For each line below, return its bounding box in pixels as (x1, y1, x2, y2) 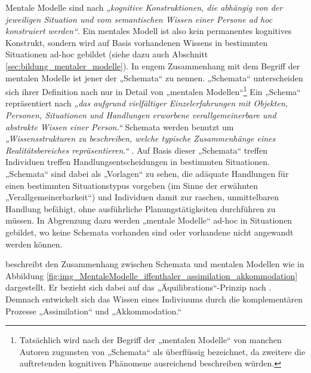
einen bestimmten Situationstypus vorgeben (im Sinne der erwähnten (5, 179, 258, 191)
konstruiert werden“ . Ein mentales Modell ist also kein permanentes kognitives (5, 25, 292, 37)
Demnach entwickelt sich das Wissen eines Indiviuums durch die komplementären (5, 292, 303, 305)
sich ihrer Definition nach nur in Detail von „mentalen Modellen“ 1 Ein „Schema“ (5, 84, 301, 97)
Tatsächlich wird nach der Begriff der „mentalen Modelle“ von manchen (19, 334, 282, 346)
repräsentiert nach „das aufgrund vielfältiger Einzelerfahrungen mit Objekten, (5, 97, 288, 109)
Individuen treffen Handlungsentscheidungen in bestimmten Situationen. (5, 155, 270, 168)
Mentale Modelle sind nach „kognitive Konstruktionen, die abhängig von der (5, 1, 283, 13)
